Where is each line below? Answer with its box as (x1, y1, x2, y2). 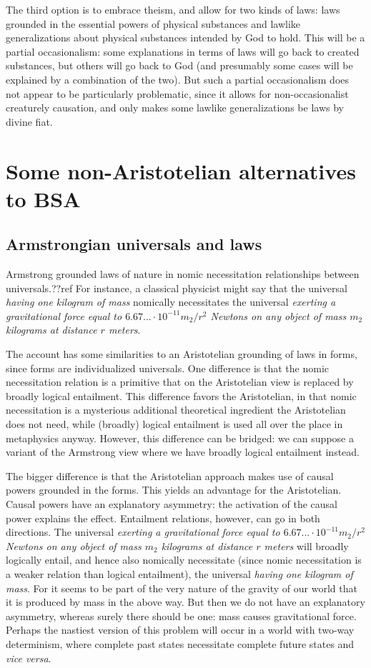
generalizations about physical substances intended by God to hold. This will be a (6, 30, 365, 45)
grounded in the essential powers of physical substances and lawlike (6, 16, 301, 31)
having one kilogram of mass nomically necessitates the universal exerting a (6, 294, 336, 309)
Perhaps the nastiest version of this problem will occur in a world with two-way (6, 622, 355, 637)
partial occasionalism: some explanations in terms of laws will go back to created (6, 44, 360, 59)
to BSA (6, 184, 81, 213)
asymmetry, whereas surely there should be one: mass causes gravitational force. (6, 608, 357, 623)
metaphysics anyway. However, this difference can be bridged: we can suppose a (6, 430, 354, 445)
